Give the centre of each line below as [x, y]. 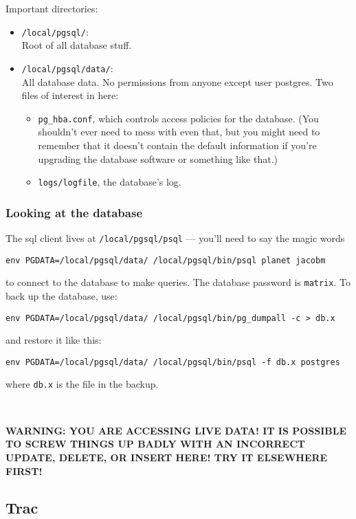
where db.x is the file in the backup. [82, 384]
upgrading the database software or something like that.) [158, 158]
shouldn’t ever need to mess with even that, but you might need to [179, 132]
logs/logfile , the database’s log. [110, 182]
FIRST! [24, 471]
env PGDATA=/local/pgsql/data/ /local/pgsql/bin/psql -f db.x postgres [173, 362]
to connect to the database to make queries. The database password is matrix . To [178, 282]
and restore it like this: [54, 340]
